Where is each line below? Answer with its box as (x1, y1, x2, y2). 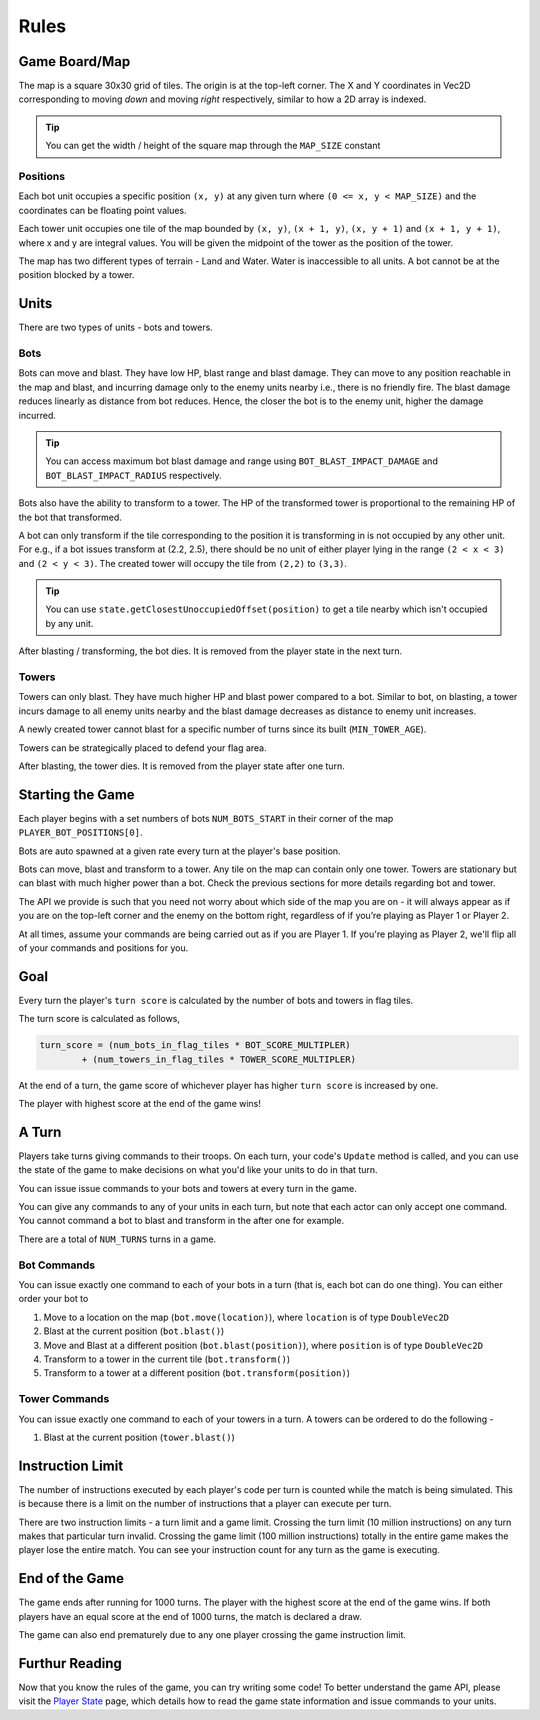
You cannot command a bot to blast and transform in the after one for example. (18, 1215, 345, 1227)
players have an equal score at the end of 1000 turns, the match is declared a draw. (18, 1610, 362, 1622)
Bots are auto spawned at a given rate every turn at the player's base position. (18, 845, 341, 857)
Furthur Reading (18, 1655, 122, 1672)
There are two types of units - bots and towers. (18, 321, 214, 334)
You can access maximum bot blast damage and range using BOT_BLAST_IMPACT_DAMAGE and (45, 455, 439, 467)
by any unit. (45, 617, 94, 629)
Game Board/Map (18, 53, 131, 70)
